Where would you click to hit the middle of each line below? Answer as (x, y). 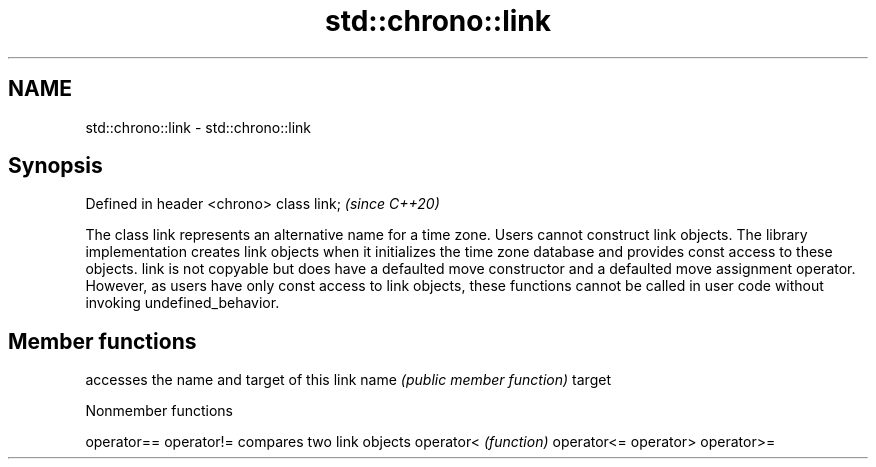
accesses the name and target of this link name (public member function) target (348, 380)
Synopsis (55, 166)
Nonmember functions (159, 411)
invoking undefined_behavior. (182, 303)
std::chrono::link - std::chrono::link (198, 127)
